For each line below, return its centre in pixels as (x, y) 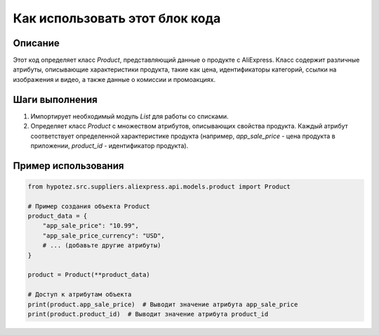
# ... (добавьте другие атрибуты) (102, 246)
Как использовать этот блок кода (117, 18)
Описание (36, 43)
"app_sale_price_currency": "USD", (104, 235)
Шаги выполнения (55, 99)
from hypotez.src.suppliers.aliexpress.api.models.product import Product (159, 186)
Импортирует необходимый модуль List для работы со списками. (129, 116)
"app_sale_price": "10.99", (91, 226)
